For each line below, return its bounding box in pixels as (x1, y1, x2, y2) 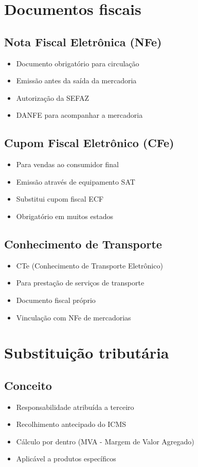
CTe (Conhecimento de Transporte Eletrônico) (16, 260, 163, 271)
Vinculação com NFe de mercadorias (16, 312, 131, 322)
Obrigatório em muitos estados (16, 210, 113, 221)
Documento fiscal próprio (16, 294, 96, 305)
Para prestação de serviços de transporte (16, 277, 145, 288)
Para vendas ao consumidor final (16, 159, 119, 170)
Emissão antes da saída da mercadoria (16, 75, 137, 86)
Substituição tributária (4, 342, 169, 363)
